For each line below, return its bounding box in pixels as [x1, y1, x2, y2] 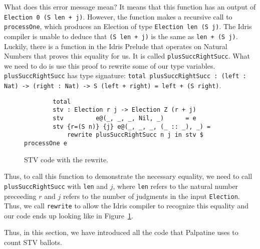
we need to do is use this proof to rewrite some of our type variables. [4, 60, 215, 71]
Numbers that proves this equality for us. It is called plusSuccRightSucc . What [4, 51, 250, 61]
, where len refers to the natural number [113, 180, 238, 191]
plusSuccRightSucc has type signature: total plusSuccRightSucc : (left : [4, 70, 246, 81]
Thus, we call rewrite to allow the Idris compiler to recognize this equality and [4, 200, 248, 211]
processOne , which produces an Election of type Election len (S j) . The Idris [4, 21, 252, 32]
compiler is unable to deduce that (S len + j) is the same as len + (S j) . [4, 31, 238, 41]
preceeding [4, 190, 37, 201]
